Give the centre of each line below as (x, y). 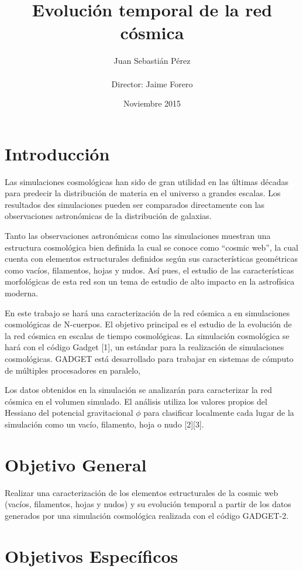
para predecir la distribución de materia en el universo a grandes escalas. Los (143, 193)
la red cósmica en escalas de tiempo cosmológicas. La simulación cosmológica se (147, 335)
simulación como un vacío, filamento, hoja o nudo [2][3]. (104, 424)
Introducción (57, 153)
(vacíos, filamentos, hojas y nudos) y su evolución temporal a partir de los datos (148, 504)
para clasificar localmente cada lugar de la (219, 413)
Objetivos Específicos (92, 555)
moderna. (22, 293)
